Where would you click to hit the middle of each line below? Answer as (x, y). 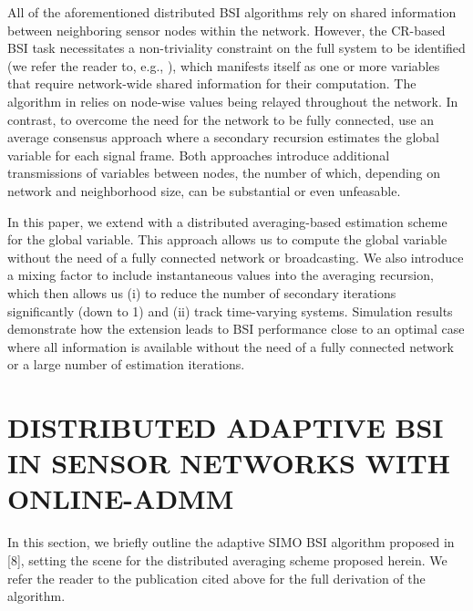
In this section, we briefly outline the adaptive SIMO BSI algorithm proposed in (231, 542)
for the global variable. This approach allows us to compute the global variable (227, 239)
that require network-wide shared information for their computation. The (212, 83)
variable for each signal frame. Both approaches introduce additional (199, 155)
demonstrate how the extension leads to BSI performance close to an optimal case (236, 329)
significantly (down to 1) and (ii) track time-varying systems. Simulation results (230, 311)
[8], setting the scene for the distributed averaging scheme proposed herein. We (227, 559)
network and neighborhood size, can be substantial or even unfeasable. (204, 190)
